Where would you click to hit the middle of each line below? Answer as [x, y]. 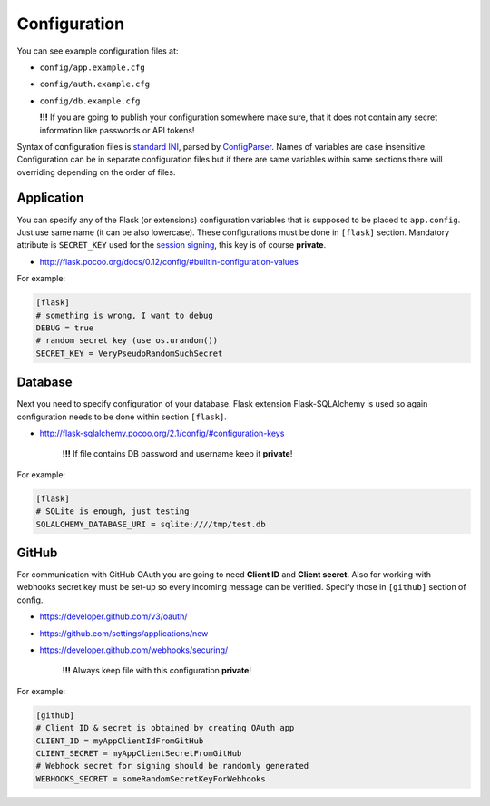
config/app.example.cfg [92, 67]
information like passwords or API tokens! [117, 130]
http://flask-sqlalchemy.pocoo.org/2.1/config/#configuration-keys [162, 433]
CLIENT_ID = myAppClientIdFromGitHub [120, 741]
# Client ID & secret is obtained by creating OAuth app [165, 728]
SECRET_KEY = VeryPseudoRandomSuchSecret [129, 353]
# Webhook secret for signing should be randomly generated [172, 766]
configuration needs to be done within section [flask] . [122, 417]
